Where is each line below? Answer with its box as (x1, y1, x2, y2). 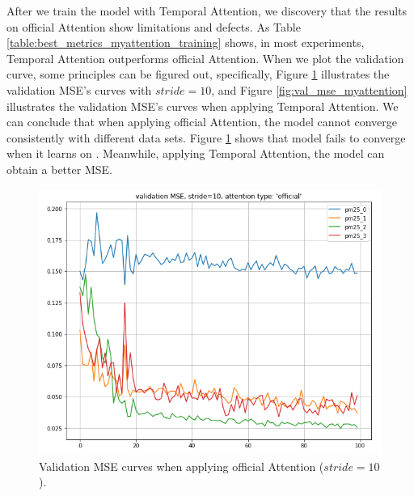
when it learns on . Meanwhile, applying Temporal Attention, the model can (6, 145, 385, 162)
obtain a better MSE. (6, 160, 112, 177)
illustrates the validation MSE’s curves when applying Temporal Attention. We (6, 97, 399, 114)
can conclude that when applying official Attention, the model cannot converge (6, 113, 398, 130)
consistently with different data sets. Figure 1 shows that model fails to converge (6, 129, 406, 146)
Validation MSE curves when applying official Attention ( (39, 457, 324, 474)
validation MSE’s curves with (6, 81, 152, 98)
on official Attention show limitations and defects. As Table (6, 18, 301, 35)
